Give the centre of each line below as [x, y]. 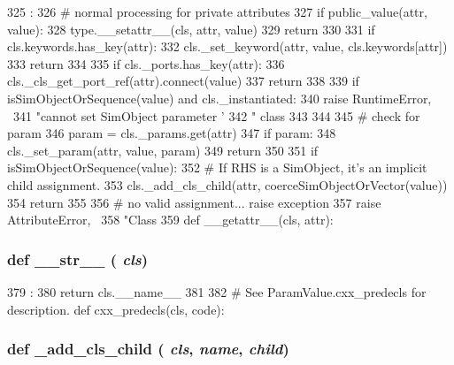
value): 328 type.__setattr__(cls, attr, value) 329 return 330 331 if [191, 29]
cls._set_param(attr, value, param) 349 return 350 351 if [163, 150]
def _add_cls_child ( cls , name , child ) [148, 349]
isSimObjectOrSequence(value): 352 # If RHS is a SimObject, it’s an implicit [217, 167]
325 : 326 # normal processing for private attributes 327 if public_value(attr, [217, 11]
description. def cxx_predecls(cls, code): [116, 309]
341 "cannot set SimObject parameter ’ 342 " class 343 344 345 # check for [216, 115]
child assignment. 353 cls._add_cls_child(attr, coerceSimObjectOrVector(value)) [227, 184]
